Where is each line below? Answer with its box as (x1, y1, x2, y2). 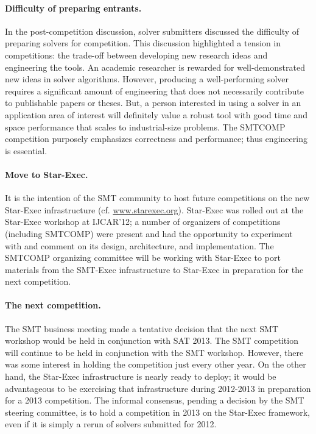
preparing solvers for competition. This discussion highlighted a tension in (5, 37, 281, 49)
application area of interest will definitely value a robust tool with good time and (5, 108, 307, 121)
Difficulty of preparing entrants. (5, 1, 142, 14)
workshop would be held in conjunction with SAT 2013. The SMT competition (5, 334, 298, 347)
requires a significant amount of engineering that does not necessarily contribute (5, 84, 304, 97)
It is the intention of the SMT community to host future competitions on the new (5, 191, 310, 204)
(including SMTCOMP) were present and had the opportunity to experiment (5, 227, 293, 240)
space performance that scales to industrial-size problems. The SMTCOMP (5, 120, 286, 133)
